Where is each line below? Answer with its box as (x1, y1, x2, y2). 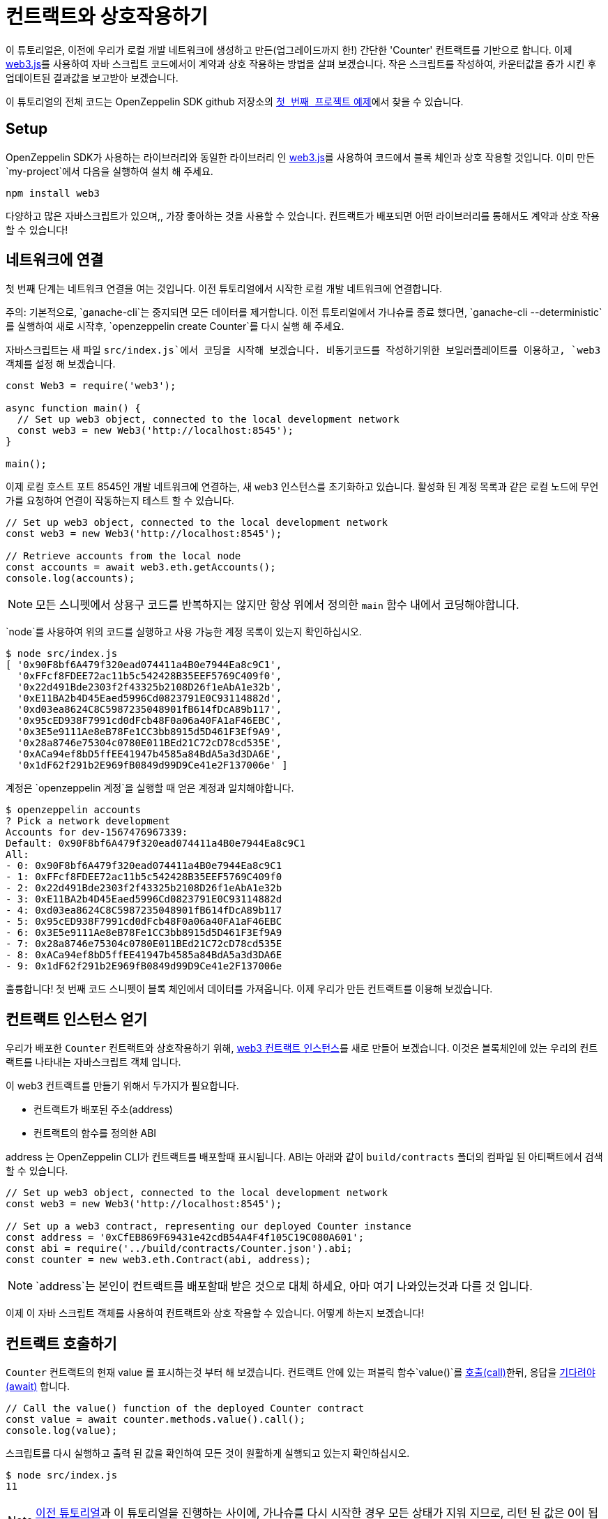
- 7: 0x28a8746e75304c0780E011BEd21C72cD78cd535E (6, 938, 282, 950)
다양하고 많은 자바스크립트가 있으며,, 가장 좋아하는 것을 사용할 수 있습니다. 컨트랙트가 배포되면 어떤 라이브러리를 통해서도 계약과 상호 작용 (6, 209, 600, 222)
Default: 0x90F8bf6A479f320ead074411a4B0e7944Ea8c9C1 (6, 838, 305, 849)
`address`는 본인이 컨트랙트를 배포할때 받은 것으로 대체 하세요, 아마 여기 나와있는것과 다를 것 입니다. (36, 1279, 533, 1294)
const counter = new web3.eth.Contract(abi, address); (6, 1254, 312, 1266)
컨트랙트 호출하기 (6, 1334, 117, 1352)
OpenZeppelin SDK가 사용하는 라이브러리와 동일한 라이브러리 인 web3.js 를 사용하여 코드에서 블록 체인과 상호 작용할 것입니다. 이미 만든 (6, 151, 595, 163)
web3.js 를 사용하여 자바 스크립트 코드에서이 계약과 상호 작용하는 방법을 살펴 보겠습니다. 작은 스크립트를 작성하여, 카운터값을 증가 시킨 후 (6, 57, 597, 70)
